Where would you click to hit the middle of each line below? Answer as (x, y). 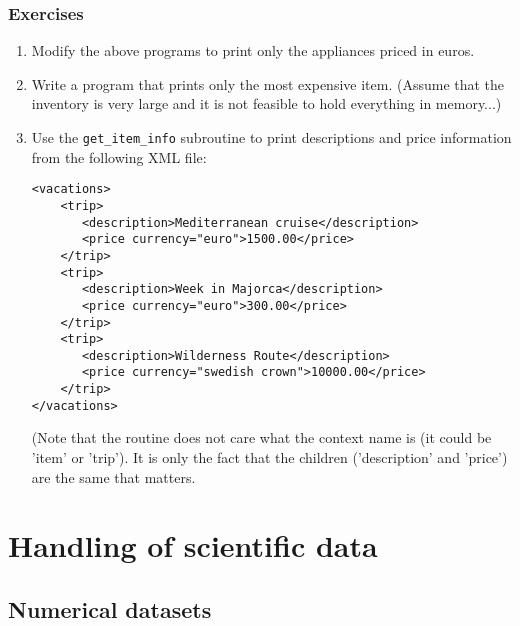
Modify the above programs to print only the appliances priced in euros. (253, 50)
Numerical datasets (110, 608)
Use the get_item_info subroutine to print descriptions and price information (271, 137)
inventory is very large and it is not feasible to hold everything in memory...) (266, 103)
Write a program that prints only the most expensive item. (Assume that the (268, 83)
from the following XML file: (119, 156)
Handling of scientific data (193, 545)
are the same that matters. (113, 476)
